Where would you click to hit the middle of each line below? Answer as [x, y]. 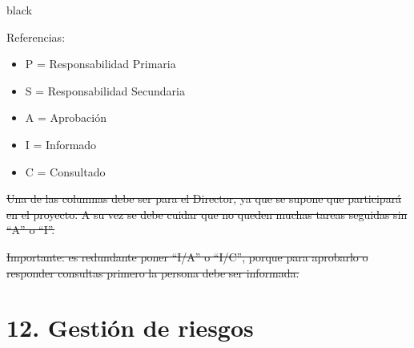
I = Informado [61, 144]
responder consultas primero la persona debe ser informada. [153, 272]
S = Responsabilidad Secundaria [105, 90]
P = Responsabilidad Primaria [100, 64]
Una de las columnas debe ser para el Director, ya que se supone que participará [204, 198]
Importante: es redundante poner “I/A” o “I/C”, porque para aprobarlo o [187, 256]
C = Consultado [65, 171]
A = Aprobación [66, 117]
